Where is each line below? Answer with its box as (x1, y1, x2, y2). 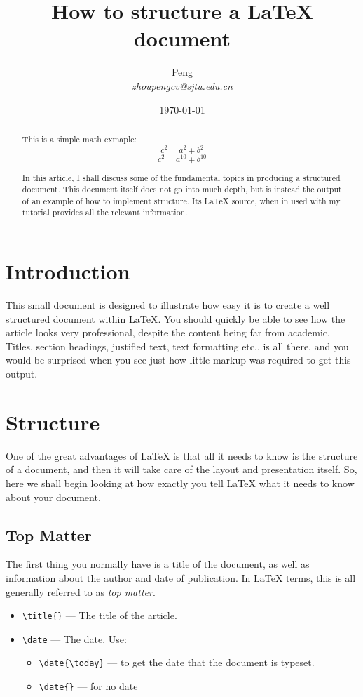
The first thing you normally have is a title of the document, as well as (6, 557, 310, 571)
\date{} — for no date (39, 679, 138, 693)
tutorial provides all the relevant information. (22, 206, 188, 218)
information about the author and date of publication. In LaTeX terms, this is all (6, 570, 356, 585)
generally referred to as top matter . (6, 584, 156, 599)
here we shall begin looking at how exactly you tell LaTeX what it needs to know (6, 475, 355, 490)
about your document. (6, 489, 101, 504)
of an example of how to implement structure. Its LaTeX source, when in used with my (22, 194, 341, 206)
